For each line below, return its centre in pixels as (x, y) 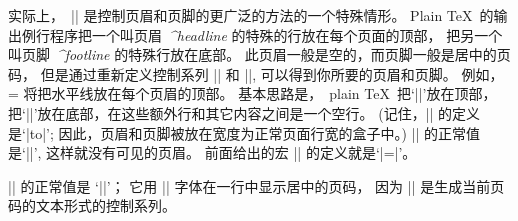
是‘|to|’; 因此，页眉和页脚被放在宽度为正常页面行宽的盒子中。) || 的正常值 (244, 132)
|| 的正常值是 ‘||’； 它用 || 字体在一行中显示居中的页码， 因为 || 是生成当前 (249, 185)
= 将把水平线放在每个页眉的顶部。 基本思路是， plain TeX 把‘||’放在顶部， (252, 93)
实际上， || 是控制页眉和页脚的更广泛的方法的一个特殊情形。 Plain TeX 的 (251, 15)
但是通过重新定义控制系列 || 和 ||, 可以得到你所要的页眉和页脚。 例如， (272, 73)
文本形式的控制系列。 (105, 205)
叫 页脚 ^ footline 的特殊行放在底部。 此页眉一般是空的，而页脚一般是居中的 (252, 54)
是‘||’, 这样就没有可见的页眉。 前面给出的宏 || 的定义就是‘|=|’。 (212, 152)
